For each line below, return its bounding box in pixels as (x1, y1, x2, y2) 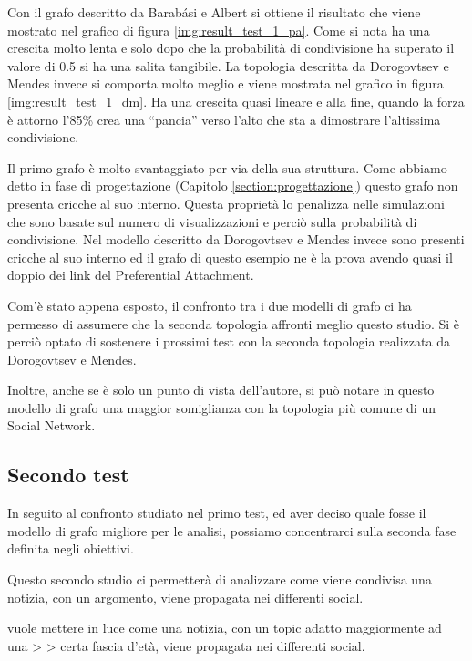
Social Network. (7, 416, 96, 435)
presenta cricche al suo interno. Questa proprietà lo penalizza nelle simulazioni (7, 193, 445, 212)
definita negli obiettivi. (7, 539, 134, 558)
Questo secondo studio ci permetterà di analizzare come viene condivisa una (7, 570, 432, 589)
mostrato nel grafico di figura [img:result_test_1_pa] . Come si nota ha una (7, 20, 430, 39)
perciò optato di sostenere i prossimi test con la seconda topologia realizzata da (7, 332, 450, 351)
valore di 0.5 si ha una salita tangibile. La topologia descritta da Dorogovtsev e (7, 56, 449, 75)
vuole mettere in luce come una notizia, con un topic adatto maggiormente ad (7, 618, 442, 637)
